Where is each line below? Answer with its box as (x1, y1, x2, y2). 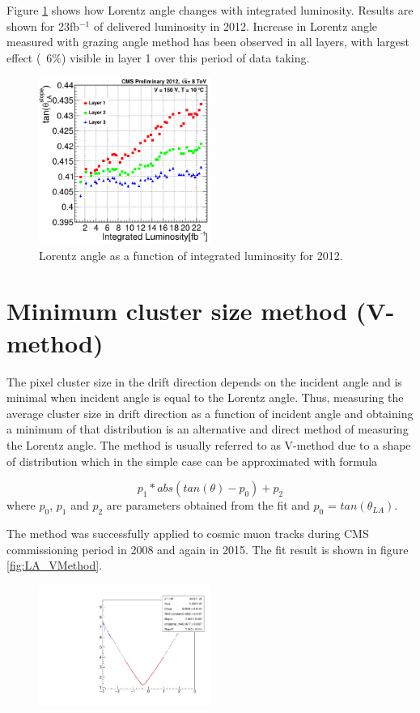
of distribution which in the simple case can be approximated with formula (6, 452, 378, 469)
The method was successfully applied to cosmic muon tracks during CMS (6, 524, 369, 541)
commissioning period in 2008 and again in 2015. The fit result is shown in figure (6, 540, 409, 557)
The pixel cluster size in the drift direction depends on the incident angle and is (6, 373, 402, 390)
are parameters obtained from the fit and (106, 497, 310, 514)
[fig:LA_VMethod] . (6, 557, 103, 574)
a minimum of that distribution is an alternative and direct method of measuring (6, 421, 409, 438)
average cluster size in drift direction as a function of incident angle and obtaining (6, 404, 414, 421)
